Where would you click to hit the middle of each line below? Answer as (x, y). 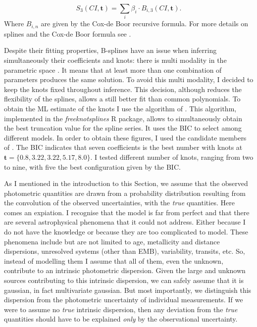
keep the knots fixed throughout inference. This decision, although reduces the (123, 89)
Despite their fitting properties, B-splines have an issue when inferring (110, 50)
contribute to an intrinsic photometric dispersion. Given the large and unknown (125, 270)
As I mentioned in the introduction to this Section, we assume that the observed (126, 183)
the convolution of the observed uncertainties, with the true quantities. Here (119, 203)
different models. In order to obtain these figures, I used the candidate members (125, 137)
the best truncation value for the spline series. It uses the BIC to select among (123, 128)
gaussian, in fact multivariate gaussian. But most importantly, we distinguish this (128, 290)
